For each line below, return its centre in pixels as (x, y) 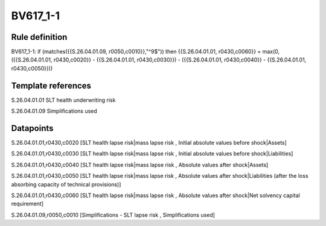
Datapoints (32, 128)
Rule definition (39, 37)
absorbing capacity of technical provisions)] (66, 184)
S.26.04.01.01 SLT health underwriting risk (63, 100)
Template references (51, 85)
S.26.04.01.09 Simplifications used (54, 111)
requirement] (27, 204)
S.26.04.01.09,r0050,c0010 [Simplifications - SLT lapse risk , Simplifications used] (113, 215)
